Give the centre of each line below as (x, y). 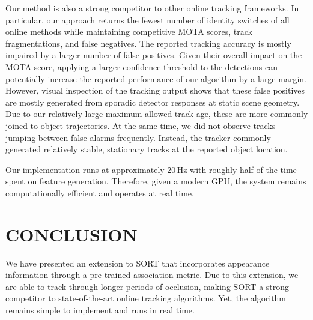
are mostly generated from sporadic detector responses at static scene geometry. (153, 102)
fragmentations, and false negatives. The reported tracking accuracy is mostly (148, 43)
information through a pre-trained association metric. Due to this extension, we (152, 275)
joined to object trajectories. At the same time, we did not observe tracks (141, 125)
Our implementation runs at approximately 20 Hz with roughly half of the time (151, 169)
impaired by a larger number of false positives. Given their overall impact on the (154, 55)
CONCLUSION (71, 234)
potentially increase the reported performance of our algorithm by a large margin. (156, 78)
